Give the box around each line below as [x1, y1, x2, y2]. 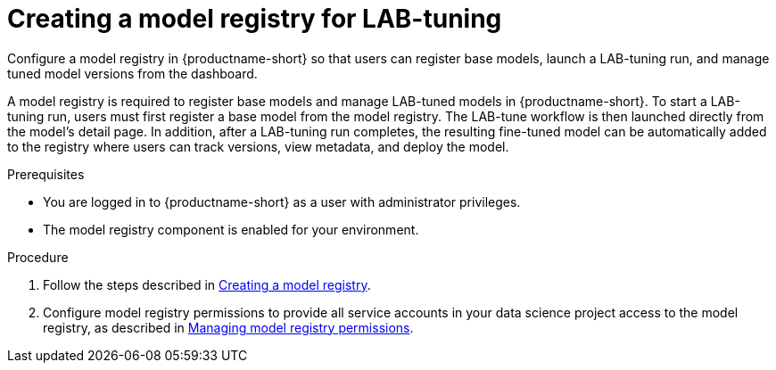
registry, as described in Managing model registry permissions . [43, 319, 414, 335]
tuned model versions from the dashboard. [7, 65, 258, 81]
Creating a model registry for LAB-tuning [7, 4, 502, 34]
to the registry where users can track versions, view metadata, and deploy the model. [7, 138, 509, 154]
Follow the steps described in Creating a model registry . [43, 276, 371, 292]
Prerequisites [7, 166, 85, 182]
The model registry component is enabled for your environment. [43, 221, 419, 237]
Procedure [7, 249, 69, 265]
